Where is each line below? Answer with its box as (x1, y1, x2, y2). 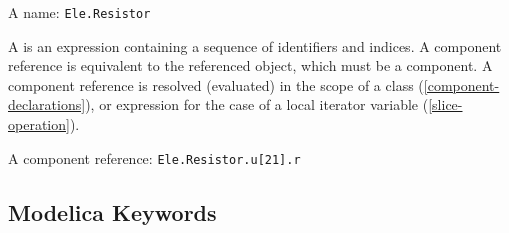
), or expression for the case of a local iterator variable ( (85, 94, 429, 115)
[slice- (428, 94, 463, 115)
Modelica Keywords (8, 196, 217, 227)
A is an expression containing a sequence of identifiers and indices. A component (8, 35, 502, 56)
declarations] (8, 94, 86, 115)
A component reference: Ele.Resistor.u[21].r (8, 147, 301, 168)
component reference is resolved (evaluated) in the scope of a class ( (8, 74, 424, 95)
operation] (8, 114, 70, 135)
